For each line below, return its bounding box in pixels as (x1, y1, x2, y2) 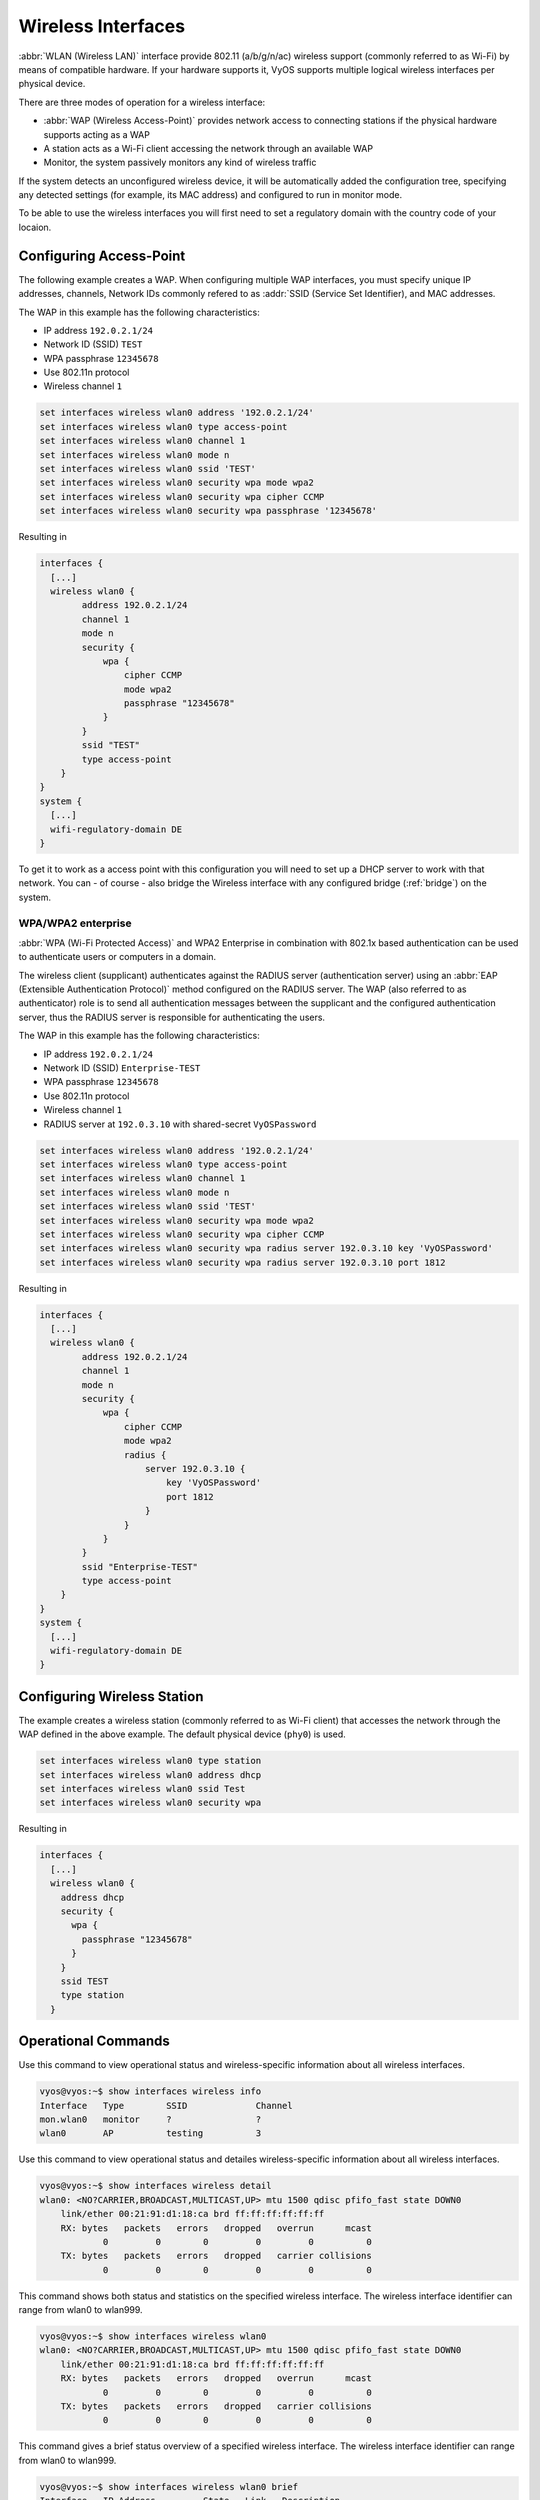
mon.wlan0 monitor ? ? (39, 2114, 262, 2125)
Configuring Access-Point (18, 247, 186, 264)
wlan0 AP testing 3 (39, 2128, 262, 2139)
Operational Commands (18, 2033, 170, 2050)
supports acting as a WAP (43, 128, 150, 140)
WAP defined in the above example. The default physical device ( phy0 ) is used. (18, 1728, 347, 1740)
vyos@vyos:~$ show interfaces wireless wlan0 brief (39, 2481, 299, 2492)
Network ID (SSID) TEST (43, 338, 143, 350)
